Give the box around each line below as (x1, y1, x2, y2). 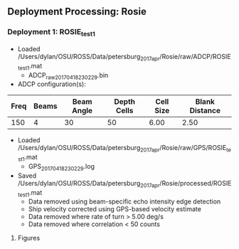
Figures (17, 234, 41, 243)
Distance (189, 106, 221, 116)
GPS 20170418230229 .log (28, 161, 95, 172)
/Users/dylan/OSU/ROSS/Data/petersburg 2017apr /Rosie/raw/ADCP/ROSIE (17, 52, 231, 63)
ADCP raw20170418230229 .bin (28, 70, 109, 81)
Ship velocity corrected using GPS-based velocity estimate (28, 205, 201, 213)
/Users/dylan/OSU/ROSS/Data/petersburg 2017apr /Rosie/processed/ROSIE (17, 179, 232, 189)
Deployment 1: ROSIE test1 (7, 27, 96, 38)
